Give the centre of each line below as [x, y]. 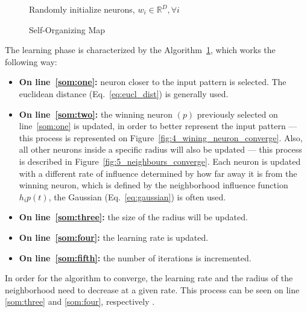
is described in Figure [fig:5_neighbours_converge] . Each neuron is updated [160, 161]
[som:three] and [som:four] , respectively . [80, 301]
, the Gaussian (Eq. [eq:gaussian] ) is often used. [137, 196]
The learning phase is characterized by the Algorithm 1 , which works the [140, 50]
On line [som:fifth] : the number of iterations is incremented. [135, 257]
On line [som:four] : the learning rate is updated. [114, 237]
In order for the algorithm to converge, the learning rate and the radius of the [149, 278]
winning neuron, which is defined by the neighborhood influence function [153, 185]
